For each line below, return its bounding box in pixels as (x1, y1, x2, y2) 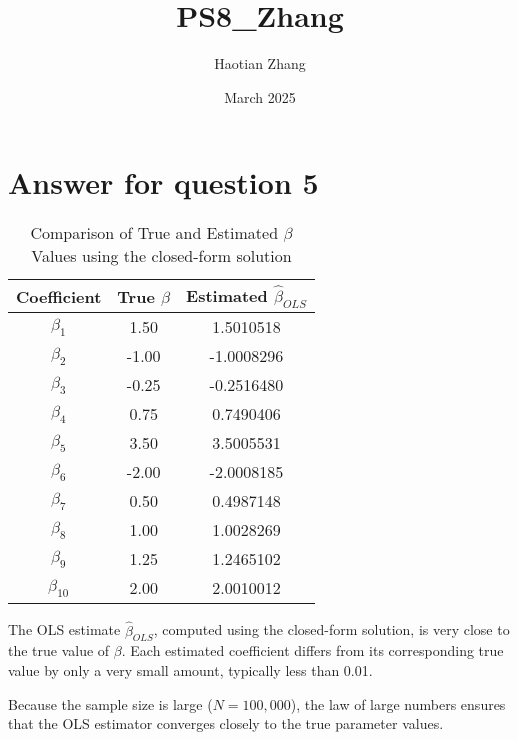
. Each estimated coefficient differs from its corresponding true (121, 640, 504, 661)
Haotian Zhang (214, 53, 306, 74)
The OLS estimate (8, 619, 121, 640)
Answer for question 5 (8, 162, 319, 203)
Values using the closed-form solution (31, 244, 292, 268)
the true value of (8, 640, 110, 661)
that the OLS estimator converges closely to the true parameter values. (8, 713, 444, 734)
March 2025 (224, 86, 296, 107)
